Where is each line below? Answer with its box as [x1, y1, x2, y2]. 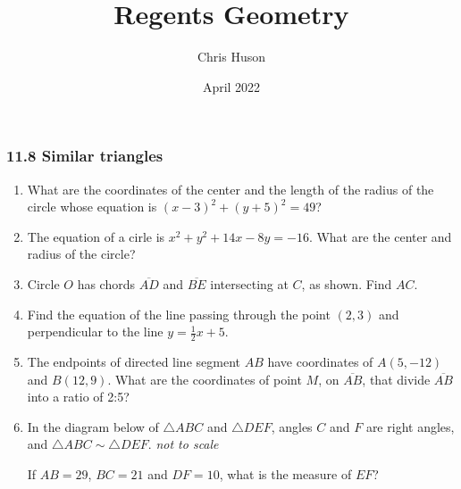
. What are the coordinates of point [107, 369, 302, 388]
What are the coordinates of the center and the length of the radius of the [27, 179, 434, 198]
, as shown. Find [301, 274, 392, 293]
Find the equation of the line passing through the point [27, 304, 331, 323]
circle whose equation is [27, 197, 157, 216]
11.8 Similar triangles [6, 145, 163, 167]
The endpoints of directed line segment [27, 352, 240, 370]
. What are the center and [308, 227, 452, 245]
